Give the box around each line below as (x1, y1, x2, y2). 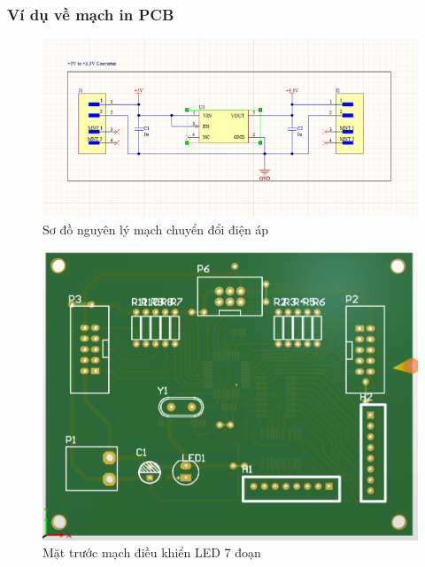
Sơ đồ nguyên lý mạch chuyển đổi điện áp (42, 219, 269, 238)
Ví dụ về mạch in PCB (7, 3, 174, 25)
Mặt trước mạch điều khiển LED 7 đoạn (42, 543, 261, 562)
